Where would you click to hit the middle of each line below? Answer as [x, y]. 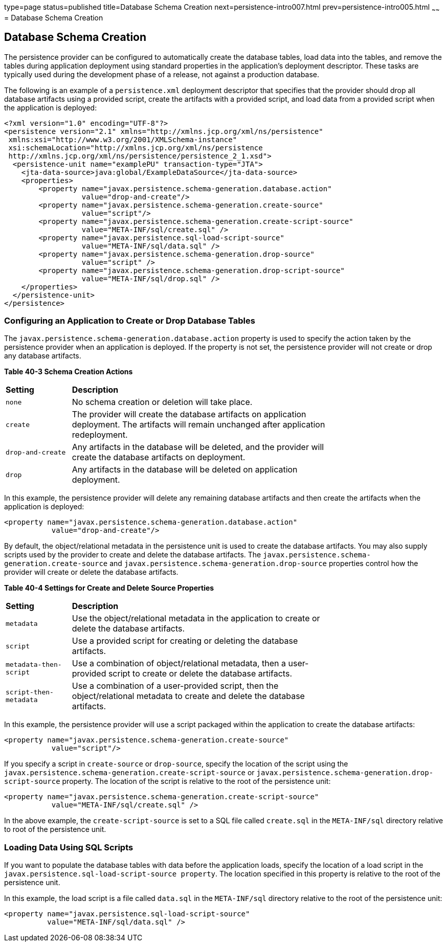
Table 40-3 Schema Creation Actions [69, 372]
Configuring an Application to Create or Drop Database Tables [130, 321]
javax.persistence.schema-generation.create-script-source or [129, 773]
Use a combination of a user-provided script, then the [175, 686]
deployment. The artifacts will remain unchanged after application [198, 425]
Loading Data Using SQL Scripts [69, 847]
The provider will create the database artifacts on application [189, 414]
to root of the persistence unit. [55, 829]
